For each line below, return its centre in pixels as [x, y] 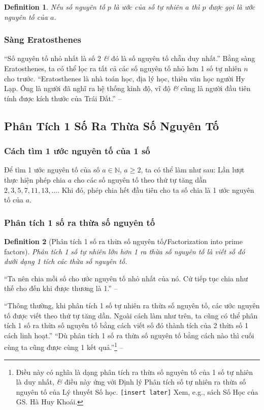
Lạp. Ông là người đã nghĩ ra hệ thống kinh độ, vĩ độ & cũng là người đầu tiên [127, 88]
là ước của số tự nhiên [148, 7]
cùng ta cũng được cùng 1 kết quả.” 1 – [64, 346]
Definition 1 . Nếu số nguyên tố [55, 7]
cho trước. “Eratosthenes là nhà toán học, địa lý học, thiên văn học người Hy [125, 78]
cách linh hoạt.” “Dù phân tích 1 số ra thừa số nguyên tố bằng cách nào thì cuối [129, 335]
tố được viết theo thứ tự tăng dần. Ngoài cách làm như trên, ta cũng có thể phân [131, 315]
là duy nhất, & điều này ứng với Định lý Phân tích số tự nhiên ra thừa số [131, 382]
